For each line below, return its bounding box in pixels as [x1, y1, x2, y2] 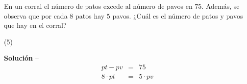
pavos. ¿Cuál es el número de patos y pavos [112, 10, 243, 21]
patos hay [75, 10, 105, 21]
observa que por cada [4, 10, 68, 21]
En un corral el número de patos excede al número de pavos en [4, 1, 193, 11]
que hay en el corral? [4, 20, 67, 30]
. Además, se [201, 1, 240, 11]
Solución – [4, 53, 39, 63]
